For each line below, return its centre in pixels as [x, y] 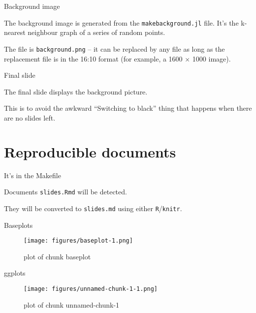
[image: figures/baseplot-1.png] [78, 241]
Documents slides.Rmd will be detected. [65, 192]
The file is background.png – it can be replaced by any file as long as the [114, 48]
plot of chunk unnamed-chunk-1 [72, 304]
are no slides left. [30, 117]
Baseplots [18, 225]
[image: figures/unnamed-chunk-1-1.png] [91, 289]
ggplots [15, 273]
